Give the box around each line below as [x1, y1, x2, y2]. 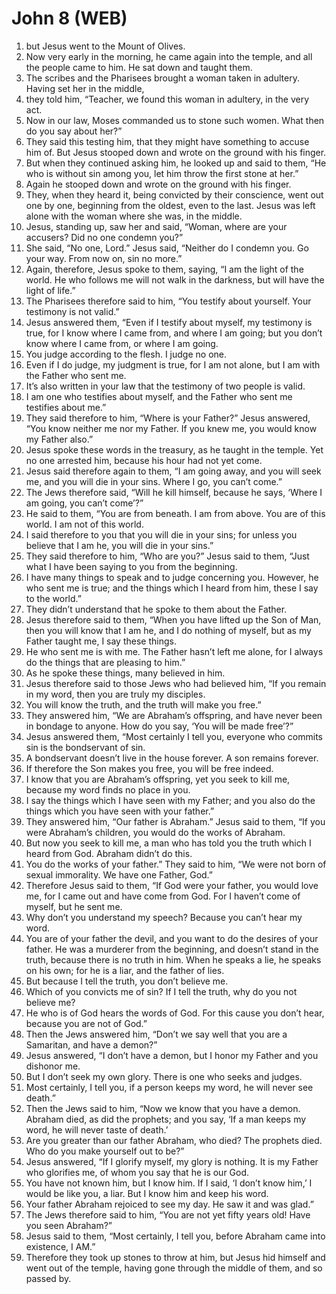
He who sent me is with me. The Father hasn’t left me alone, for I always [25, 645, 324, 657]
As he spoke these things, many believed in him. [25, 667, 226, 679]
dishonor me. [25, 1060, 81, 1072]
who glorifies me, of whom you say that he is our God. [25, 1166, 250, 1178]
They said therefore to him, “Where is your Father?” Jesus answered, [25, 412, 311, 424]
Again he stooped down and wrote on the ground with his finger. [25, 178, 292, 190]
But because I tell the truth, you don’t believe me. [25, 975, 229, 987]
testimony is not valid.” [25, 305, 120, 317]
